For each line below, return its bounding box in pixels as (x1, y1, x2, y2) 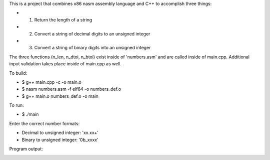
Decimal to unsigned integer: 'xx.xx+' (21, 130, 98, 136)
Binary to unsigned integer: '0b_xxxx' (21, 137, 98, 143)
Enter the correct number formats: (9, 120, 80, 127)
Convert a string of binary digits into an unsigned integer (34, 45, 151, 51)
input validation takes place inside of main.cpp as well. (9, 61, 122, 67)
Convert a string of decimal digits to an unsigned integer (34, 30, 150, 37)
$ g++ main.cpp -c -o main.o (21, 79, 82, 85)
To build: (9, 70, 27, 76)
